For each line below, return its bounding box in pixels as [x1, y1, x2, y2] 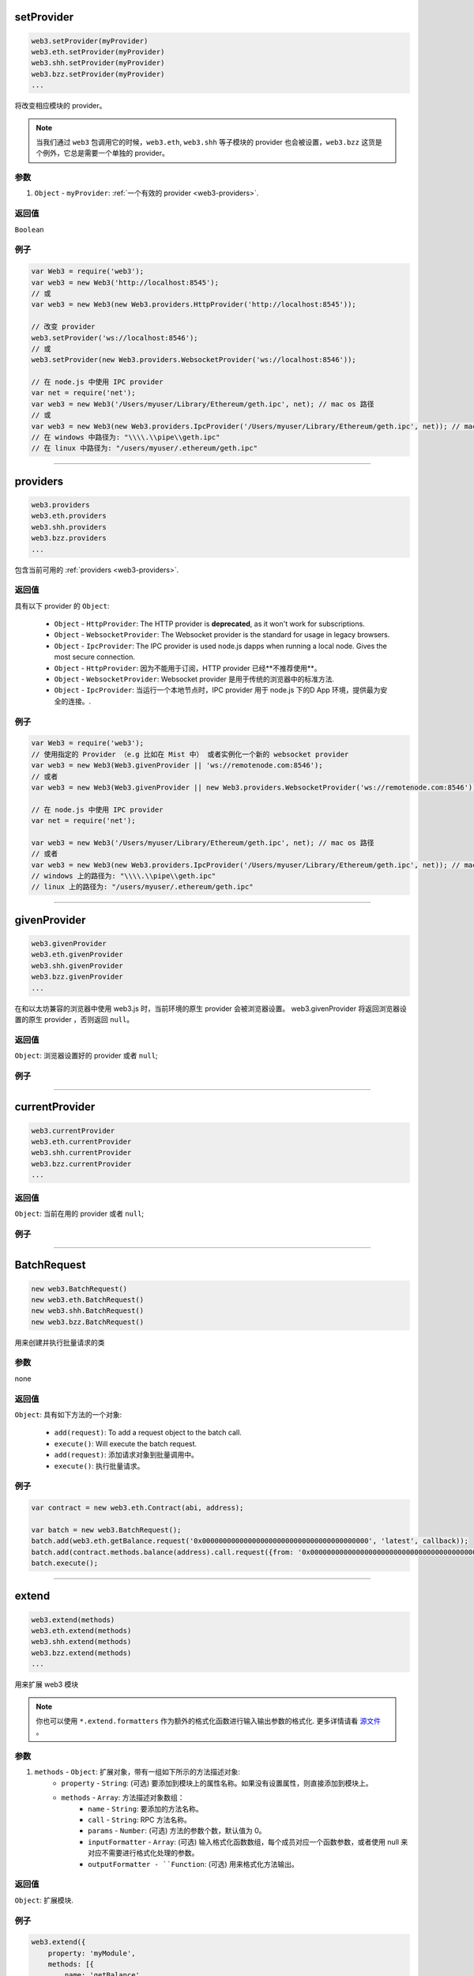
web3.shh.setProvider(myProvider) [31, 58, 165, 67]
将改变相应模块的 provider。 [14, 101, 107, 111]
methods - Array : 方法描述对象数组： [61, 1793, 185, 1802]
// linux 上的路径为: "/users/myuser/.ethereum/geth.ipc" [31, 882, 254, 892]
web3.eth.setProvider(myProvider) [31, 47, 165, 56]
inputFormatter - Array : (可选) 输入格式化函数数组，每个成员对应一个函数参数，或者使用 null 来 [88, 1837, 408, 1846]
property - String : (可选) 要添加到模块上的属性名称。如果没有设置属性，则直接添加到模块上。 [61, 1778, 373, 1788]
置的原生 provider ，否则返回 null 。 [14, 1014, 134, 1024]
